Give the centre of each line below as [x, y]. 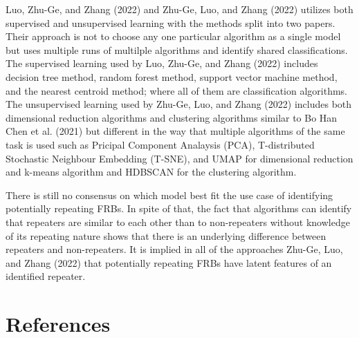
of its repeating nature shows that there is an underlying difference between [166, 235]
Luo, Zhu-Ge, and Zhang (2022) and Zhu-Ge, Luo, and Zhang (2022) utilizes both [179, 9]
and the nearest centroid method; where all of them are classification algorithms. [176, 90]
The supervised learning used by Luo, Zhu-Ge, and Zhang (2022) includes [162, 63]
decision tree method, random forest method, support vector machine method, [172, 76]
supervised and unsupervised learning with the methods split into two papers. [171, 22]
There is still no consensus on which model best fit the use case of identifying [169, 195]
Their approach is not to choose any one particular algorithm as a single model [173, 36]
